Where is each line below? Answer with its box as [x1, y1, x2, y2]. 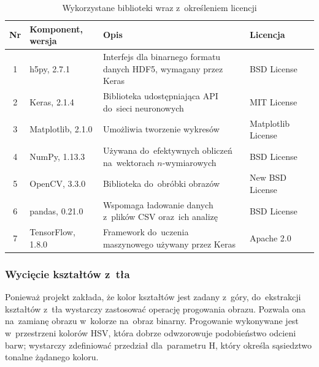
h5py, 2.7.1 [29, 62, 70, 75]
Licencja [250, 28, 285, 41]
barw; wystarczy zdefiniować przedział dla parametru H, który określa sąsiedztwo [5, 338, 312, 351]
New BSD [250, 171, 286, 184]
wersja [29, 34, 57, 47]
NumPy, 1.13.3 [29, 149, 85, 162]
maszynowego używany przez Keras [102, 237, 236, 250]
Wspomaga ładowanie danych [102, 198, 213, 211]
